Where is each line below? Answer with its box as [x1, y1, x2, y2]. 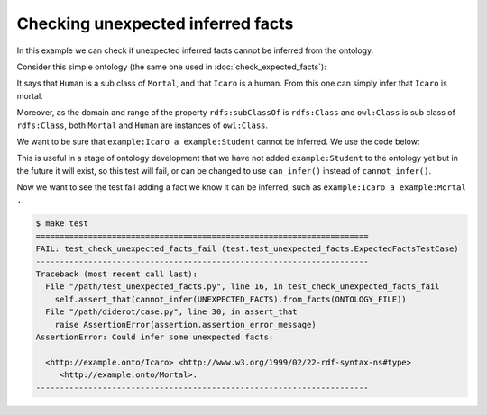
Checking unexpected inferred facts [16, 14, 294, 33]
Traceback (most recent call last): [35, 269, 198, 279]
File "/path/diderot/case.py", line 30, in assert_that [45, 307, 298, 317]
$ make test [35, 219, 89, 229]
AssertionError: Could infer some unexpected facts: [35, 331, 274, 342]
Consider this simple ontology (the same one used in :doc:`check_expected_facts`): [16, 61, 326, 72]
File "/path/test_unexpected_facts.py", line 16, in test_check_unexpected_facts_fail [45, 282, 441, 292]
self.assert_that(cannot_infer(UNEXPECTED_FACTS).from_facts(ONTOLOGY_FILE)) [54, 293, 408, 304]
